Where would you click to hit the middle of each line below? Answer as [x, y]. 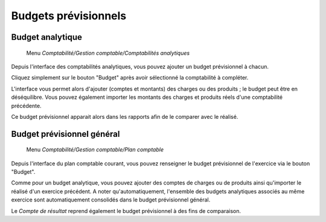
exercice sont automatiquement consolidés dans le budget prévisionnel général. [111, 200]
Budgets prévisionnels [69, 16]
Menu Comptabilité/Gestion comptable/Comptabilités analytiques [108, 53]
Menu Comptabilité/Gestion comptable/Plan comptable [95, 150]
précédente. [26, 106]
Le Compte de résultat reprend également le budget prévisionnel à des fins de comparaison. [126, 211]
